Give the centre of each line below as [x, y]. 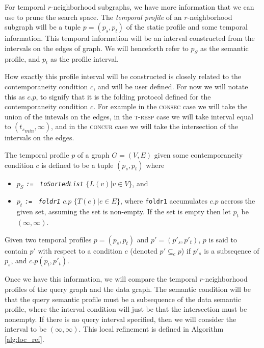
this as [15, 96]
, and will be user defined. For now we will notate [171, 86]
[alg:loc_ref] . [24, 339]
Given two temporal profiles [48, 239]
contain [16, 250]
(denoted [144, 250]
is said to [223, 239]
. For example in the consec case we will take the [170, 106]
